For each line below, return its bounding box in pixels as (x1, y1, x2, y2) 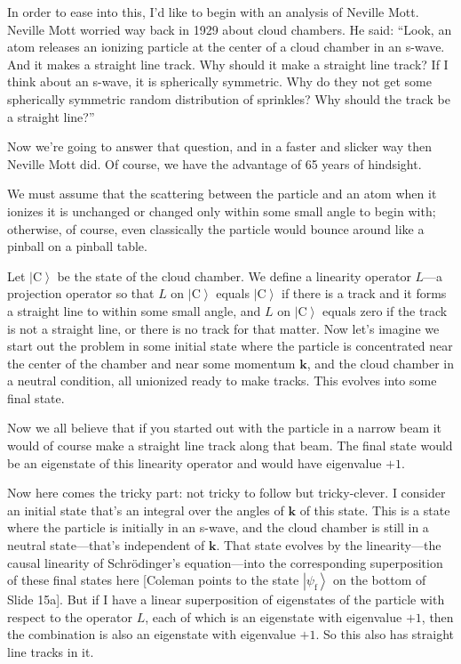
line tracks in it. (7, 643, 94, 660)
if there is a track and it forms (282, 284, 447, 303)
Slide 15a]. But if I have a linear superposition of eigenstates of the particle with (7, 590, 445, 609)
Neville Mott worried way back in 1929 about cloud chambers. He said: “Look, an (7, 20, 452, 38)
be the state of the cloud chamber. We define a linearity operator (57, 266, 411, 285)
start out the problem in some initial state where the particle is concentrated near (7, 336, 453, 355)
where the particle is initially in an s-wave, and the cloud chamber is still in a (7, 518, 429, 537)
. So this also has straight (315, 625, 455, 644)
